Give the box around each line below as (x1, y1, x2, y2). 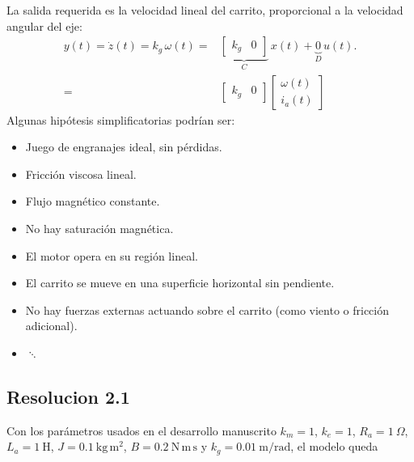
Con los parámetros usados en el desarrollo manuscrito (6, 422, 277, 439)
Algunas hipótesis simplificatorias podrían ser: (6, 111, 235, 128)
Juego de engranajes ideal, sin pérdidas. (25, 138, 222, 155)
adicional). (25, 317, 78, 334)
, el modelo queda (290, 438, 378, 455)
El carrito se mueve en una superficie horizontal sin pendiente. (25, 274, 335, 291)
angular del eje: (6, 17, 82, 34)
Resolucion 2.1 (6, 384, 130, 409)
